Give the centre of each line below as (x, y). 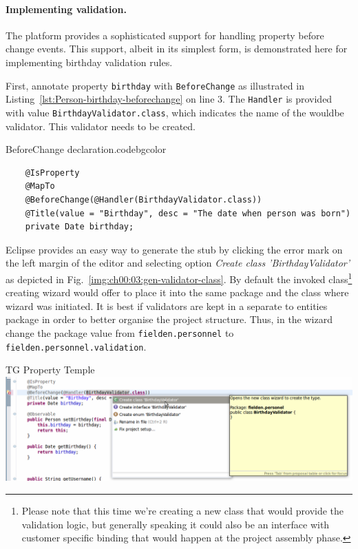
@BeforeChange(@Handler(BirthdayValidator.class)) (144, 199)
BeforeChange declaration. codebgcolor (86, 149)
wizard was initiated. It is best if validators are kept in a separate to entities (167, 305)
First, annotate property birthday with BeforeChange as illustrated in (155, 85)
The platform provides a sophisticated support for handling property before (165, 35)
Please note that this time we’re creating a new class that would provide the (183, 511)
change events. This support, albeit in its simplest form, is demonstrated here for (177, 49)
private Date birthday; (80, 227)
